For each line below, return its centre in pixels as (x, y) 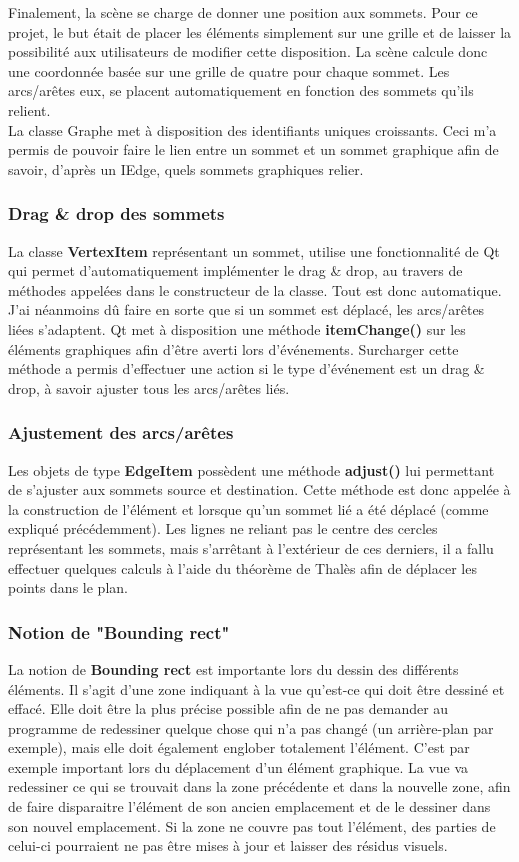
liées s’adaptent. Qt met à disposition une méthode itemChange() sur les (237, 328)
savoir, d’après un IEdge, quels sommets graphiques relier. (186, 168)
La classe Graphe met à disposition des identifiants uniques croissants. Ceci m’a (252, 129)
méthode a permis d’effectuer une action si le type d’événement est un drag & (246, 368)
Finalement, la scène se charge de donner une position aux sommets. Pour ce (243, 12)
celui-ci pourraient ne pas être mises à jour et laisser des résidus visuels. (228, 845)
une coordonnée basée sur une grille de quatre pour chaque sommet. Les (229, 70)
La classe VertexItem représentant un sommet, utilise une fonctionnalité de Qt (254, 250)
